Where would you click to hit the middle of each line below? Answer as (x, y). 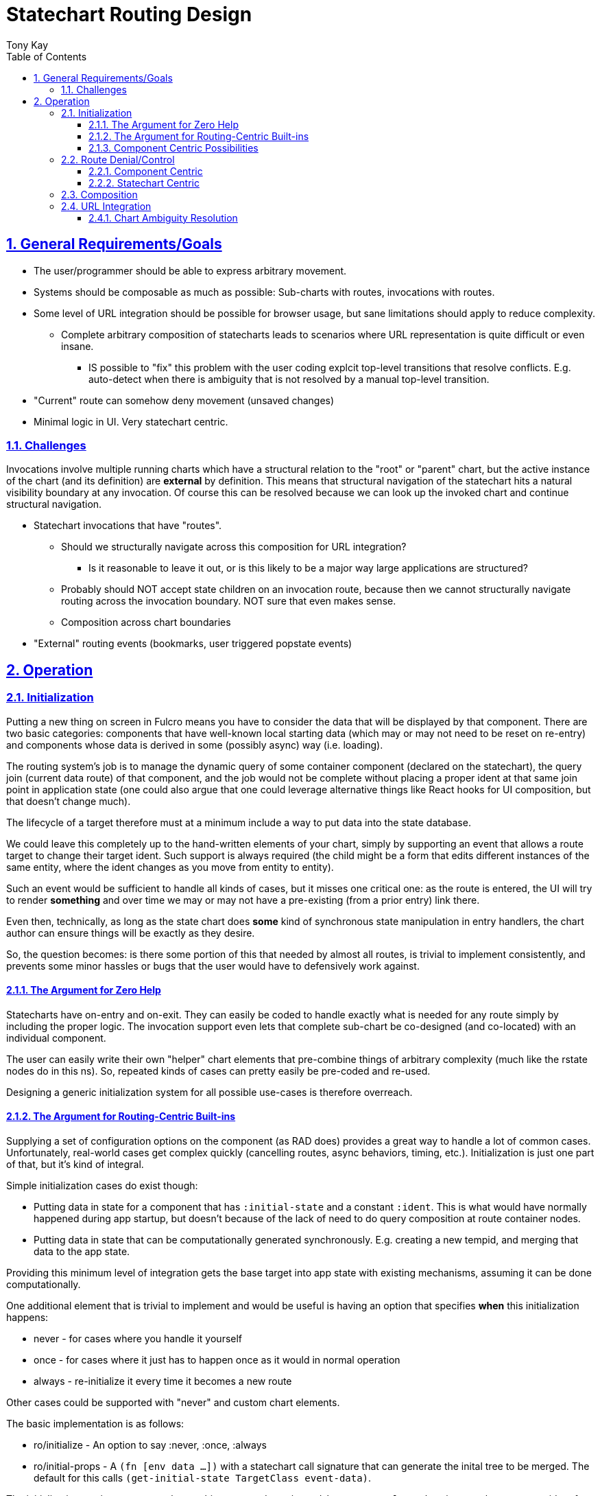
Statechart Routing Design (129, 14)
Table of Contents (47, 56)
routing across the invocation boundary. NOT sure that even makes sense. (229, 601)
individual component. (56, 1038)
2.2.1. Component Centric (146, 171)
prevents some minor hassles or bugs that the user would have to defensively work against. (213, 966)
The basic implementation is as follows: (95, 1424)
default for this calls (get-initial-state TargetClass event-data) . (203, 1478)
